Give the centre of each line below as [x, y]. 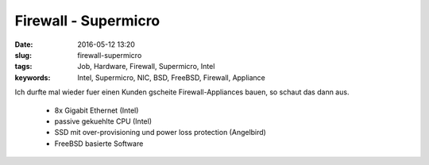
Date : [24, 44]
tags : [23, 67]
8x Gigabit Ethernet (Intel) [97, 110]
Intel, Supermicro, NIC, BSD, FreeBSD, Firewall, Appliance [172, 77]
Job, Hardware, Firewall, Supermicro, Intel [146, 67]
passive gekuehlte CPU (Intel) [103, 121]
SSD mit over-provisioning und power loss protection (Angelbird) [160, 132]
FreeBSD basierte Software [99, 144]
